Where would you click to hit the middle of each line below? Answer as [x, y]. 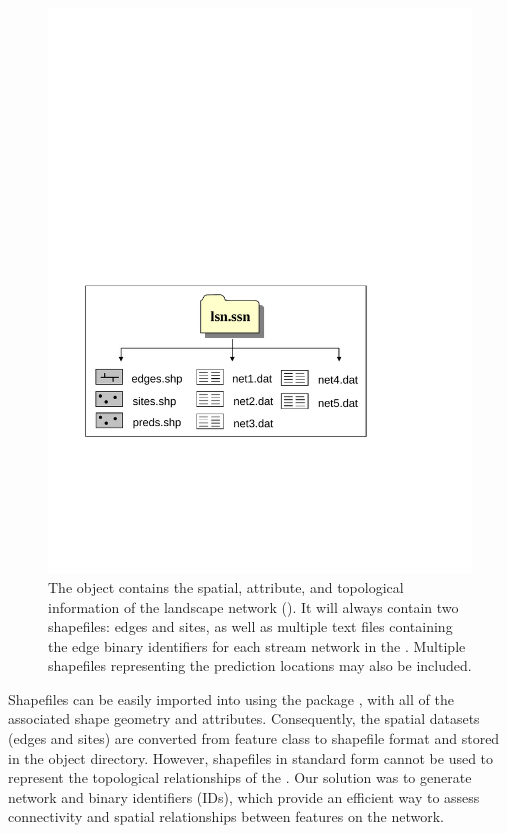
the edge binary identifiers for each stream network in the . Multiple [257, 645]
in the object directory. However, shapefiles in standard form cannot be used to [251, 757]
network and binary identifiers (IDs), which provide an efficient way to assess [244, 796]
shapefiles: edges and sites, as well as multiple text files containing [250, 626]
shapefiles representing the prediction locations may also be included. [260, 665]
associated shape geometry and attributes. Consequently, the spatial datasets [244, 718]
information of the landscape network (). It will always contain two [253, 606]
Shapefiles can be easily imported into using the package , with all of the [231, 698]
